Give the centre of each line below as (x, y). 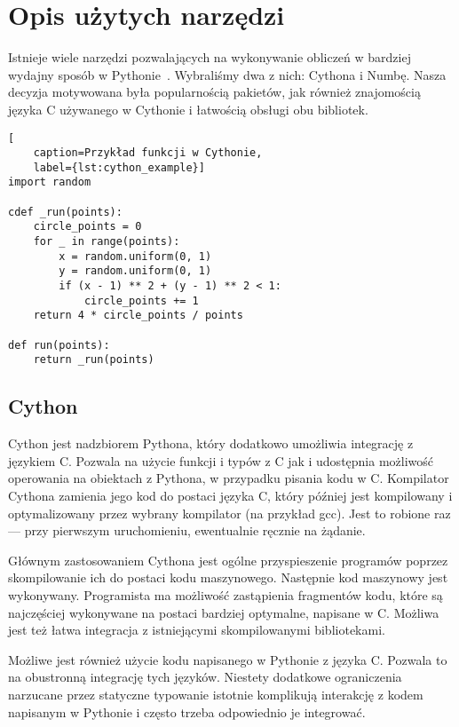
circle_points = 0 (87, 227)
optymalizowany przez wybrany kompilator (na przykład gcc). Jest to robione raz (229, 513)
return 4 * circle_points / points (138, 316)
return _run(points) (94, 360)
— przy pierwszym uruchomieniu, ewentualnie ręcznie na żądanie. (187, 530)
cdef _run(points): (65, 212)
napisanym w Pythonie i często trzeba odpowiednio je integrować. (187, 711)
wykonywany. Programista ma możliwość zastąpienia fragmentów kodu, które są (226, 594)
